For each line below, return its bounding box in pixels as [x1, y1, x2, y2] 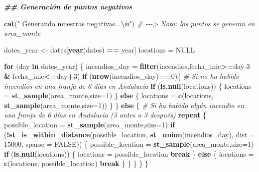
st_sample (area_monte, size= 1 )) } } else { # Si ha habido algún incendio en [4, 100, 244, 110]
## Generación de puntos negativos [4, 1, 132, 11]
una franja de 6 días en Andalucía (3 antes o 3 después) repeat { [4, 110, 207, 120]
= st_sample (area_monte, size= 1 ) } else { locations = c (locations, [4, 90, 214, 101]
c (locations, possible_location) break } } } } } [4, 158, 149, 169]
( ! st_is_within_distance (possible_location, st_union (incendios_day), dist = [4, 129, 255, 139]
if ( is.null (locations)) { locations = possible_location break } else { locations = [4, 148, 254, 159]
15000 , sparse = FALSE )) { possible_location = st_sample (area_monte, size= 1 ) [4, 139, 254, 149]
